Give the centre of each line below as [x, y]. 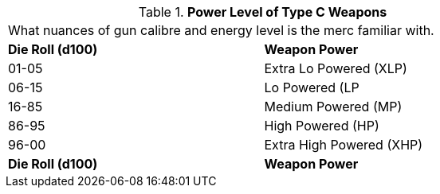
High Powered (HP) [322, 126]
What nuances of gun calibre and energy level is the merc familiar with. [221, 30]
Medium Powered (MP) [333, 107]
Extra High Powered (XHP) [344, 145]
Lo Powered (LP [312, 87]
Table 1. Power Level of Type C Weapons [263, 12]
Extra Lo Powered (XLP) [336, 68]
